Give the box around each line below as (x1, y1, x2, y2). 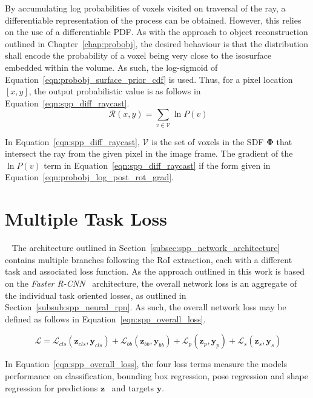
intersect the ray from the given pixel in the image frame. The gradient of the (5, 147, 293, 160)
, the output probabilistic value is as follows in (28, 85, 201, 97)
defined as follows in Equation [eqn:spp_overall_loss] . (5, 312, 206, 325)
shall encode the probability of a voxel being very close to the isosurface (5, 49, 272, 62)
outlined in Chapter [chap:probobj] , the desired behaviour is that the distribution (5, 37, 309, 50)
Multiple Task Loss (5, 206, 167, 231)
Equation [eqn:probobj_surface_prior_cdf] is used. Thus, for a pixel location (5, 73, 293, 85)
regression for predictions (5, 381, 98, 394)
